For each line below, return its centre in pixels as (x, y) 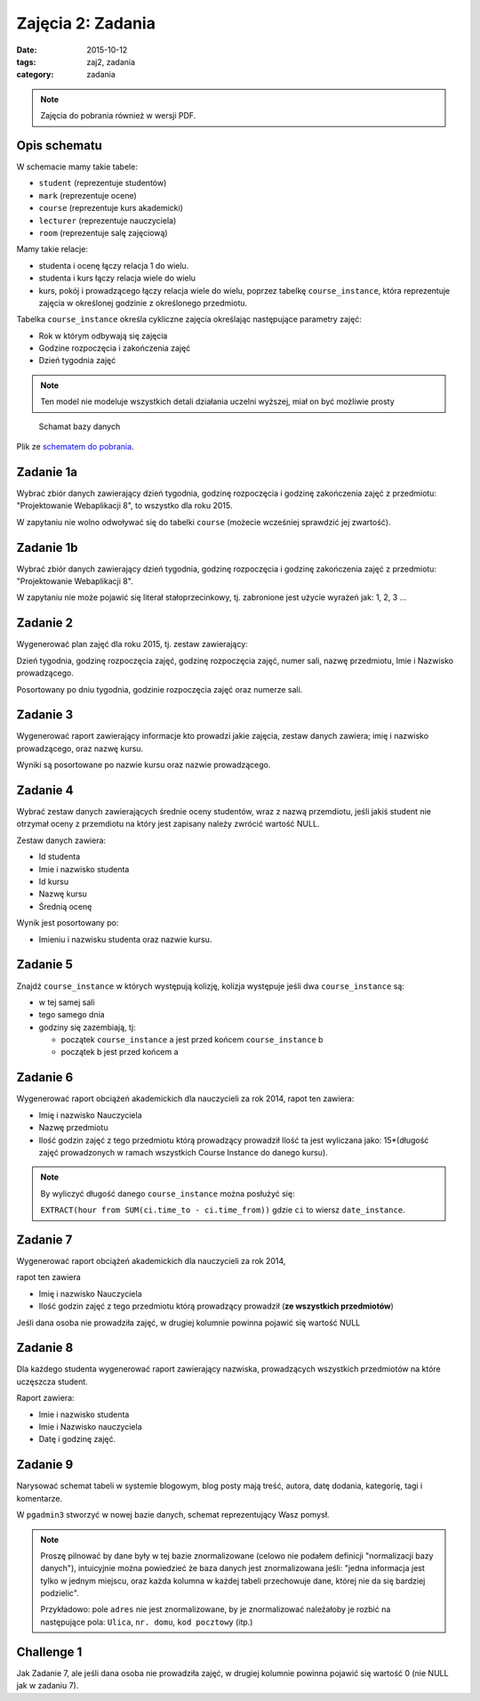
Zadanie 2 (45, 623)
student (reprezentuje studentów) (103, 183)
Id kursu (54, 882)
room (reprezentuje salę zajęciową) (103, 232)
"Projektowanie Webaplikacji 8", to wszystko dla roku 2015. (124, 506)
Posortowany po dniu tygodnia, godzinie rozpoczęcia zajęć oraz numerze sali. (160, 689)
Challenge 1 (49, 1652)
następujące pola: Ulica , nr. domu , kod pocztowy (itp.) (147, 1622)
